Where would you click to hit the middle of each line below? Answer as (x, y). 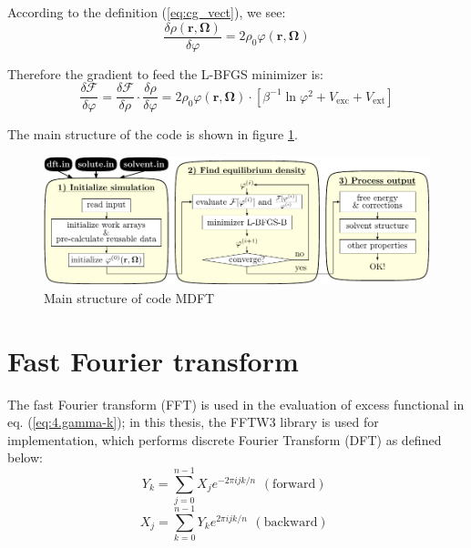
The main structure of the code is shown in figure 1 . (153, 134)
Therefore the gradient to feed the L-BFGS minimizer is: (166, 73)
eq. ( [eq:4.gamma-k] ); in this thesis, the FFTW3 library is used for (193, 422)
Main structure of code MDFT (129, 297)
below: (25, 457)
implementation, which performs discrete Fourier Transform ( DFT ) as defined (225, 439)
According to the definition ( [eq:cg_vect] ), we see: (147, 12)
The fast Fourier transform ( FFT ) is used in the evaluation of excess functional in (236, 404)
